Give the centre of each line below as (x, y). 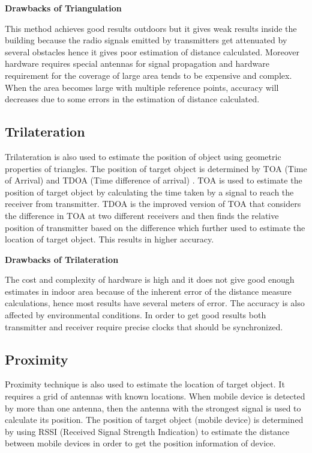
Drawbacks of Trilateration (62, 259)
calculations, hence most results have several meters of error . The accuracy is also (155, 303)
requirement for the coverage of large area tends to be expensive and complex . (148, 75)
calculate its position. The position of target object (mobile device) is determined (154, 420)
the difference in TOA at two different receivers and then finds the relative (142, 215)
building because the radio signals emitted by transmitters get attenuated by (146, 40)
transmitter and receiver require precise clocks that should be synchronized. (144, 326)
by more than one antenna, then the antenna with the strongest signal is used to (153, 408)
